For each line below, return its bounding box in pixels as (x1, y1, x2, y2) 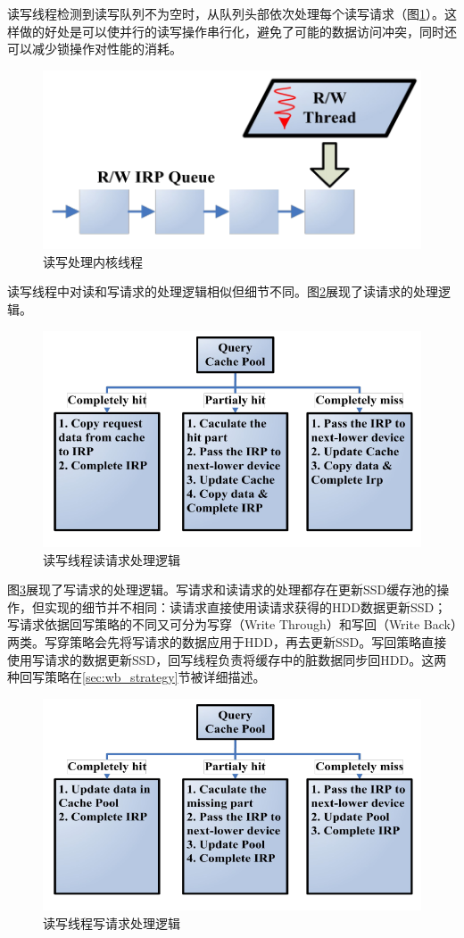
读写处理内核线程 (43, 252, 143, 270)
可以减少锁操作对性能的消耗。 (7, 39, 182, 58)
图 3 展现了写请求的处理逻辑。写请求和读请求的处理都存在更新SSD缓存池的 (7, 580, 437, 599)
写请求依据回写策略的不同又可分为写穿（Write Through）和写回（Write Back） (7, 615, 457, 634)
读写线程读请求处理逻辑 (43, 550, 180, 569)
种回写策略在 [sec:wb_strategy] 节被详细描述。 (7, 668, 266, 686)
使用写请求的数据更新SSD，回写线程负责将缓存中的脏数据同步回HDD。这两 (7, 650, 447, 668)
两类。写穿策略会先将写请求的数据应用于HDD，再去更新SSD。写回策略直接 (7, 632, 447, 651)
